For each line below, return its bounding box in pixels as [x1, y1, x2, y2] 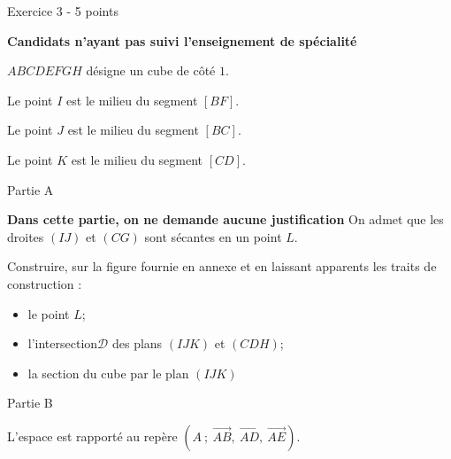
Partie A [7, 180, 54, 198]
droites [7, 227, 44, 245]
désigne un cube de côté [86, 61, 216, 80]
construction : [7, 274, 82, 292]
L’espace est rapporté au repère [7, 426, 178, 445]
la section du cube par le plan [27, 363, 189, 382]
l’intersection [27, 334, 98, 353]
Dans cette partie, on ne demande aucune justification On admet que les [7, 210, 444, 229]
